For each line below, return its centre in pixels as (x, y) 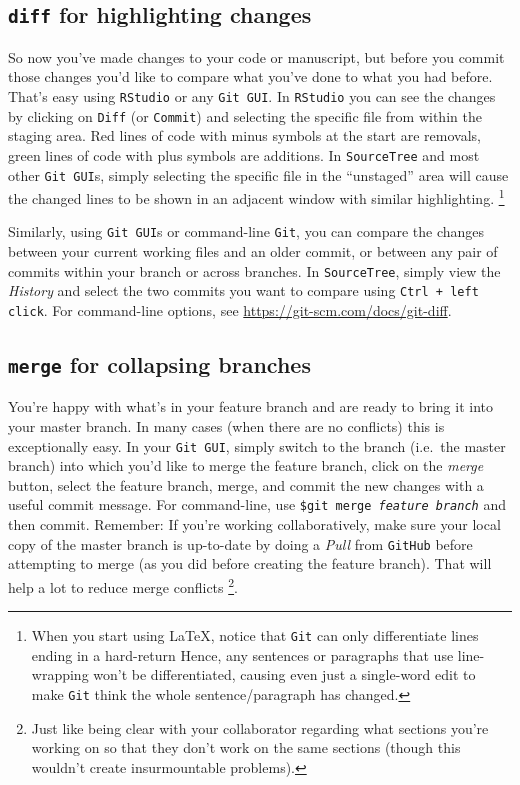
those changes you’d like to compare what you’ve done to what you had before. (250, 76)
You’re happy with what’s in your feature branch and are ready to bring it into (250, 406)
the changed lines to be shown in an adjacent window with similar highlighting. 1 (256, 196)
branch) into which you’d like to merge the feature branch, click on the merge (246, 465)
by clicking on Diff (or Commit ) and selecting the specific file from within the (245, 115)
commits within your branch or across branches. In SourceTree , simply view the (254, 270)
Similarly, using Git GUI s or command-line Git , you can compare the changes (246, 231)
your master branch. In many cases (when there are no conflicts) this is (226, 426)
